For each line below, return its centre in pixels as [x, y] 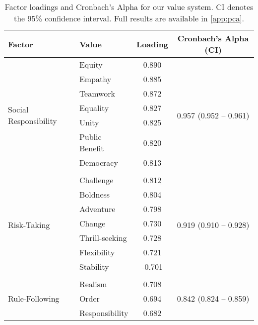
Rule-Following [34, 298]
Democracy [98, 162]
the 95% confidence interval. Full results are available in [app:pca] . [129, 18]
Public [90, 137]
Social [18, 109]
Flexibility [97, 252]
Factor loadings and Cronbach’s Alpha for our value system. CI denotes [129, 7]
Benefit [92, 148]
